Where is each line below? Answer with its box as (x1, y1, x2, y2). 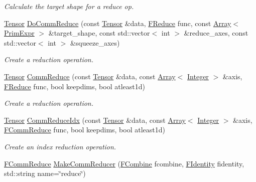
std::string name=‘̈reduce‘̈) (4, 168, 86, 178)
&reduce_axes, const (184, 28, 248, 38)
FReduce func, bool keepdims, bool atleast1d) (4, 81, 145, 91)
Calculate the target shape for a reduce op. (4, 1, 134, 11)
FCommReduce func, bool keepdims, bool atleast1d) (4, 124, 165, 135)
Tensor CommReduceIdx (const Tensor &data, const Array (4, 114, 186, 125)
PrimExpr (4, 28, 35, 38)
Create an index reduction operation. (4, 141, 116, 151)
